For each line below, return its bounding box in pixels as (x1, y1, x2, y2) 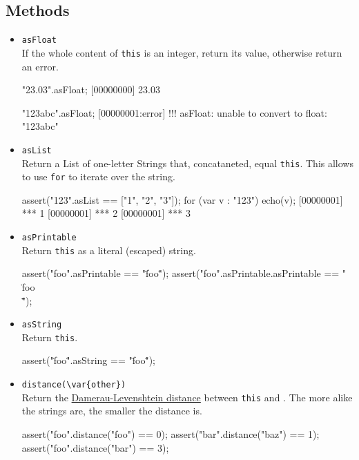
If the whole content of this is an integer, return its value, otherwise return (21, 45, 342, 59)
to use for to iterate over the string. (21, 169, 175, 184)
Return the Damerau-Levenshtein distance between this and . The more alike (21, 390, 353, 404)
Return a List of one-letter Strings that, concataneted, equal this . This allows (21, 155, 353, 170)
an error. (21, 59, 59, 73)
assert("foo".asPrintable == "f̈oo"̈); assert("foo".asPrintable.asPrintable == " (21, 266, 347, 280)
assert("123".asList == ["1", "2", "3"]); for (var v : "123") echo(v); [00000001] (21, 192, 343, 207)
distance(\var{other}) (21, 380, 126, 390)
